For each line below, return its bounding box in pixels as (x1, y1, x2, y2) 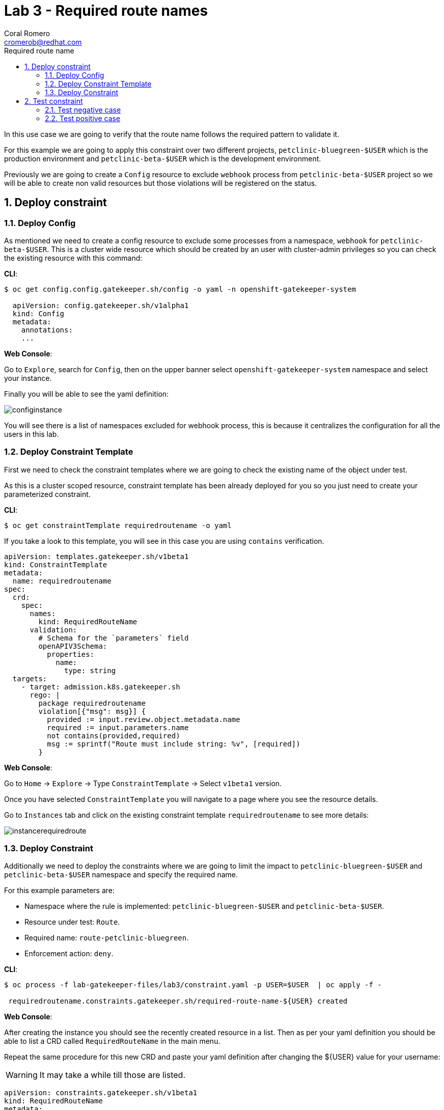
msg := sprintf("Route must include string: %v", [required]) (47, 739, 300, 748)
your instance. (4, 373, 52, 382)
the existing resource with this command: (4, 253, 143, 262)
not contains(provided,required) (47, 731, 180, 740)
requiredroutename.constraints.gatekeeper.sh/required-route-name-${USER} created (8, 997, 348, 1006)
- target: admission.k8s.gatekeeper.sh (21, 682, 180, 691)
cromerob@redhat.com (4, 37, 82, 46)
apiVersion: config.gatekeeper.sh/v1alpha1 (12, 301, 189, 310)
